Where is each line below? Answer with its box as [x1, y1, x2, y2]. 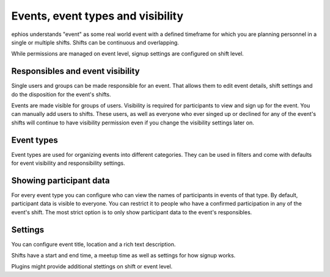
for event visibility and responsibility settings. [11, 159, 125, 167]
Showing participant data [11, 175, 110, 185]
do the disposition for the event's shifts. [11, 90, 111, 98]
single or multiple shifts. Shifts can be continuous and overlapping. [11, 38, 180, 46]
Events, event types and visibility [11, 9, 183, 23]
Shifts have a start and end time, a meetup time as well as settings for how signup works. [11, 252, 236, 259]
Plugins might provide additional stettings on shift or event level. [11, 263, 173, 270]
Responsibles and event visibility [11, 66, 140, 76]
